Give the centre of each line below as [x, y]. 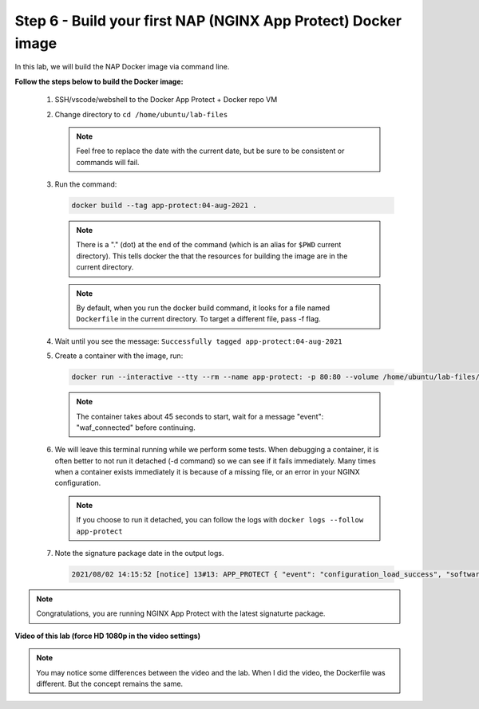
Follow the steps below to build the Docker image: [99, 81]
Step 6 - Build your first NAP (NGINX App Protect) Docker [208, 21]
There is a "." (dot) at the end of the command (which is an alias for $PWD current [209, 245]
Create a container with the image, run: [119, 356]
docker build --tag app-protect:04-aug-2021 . [164, 206]
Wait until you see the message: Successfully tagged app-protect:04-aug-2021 [198, 341]
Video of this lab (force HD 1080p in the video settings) [108, 636]
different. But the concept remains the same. [110, 683]
